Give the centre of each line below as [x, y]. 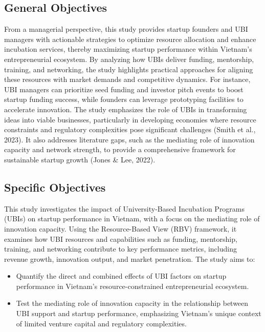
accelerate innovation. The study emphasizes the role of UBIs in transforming [126, 109]
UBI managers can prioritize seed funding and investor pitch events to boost [124, 89]
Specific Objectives [55, 187]
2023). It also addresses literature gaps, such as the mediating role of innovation [129, 139]
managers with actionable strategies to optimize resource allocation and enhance [130, 39]
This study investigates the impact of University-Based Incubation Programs [125, 208]
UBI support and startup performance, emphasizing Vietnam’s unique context [139, 313]
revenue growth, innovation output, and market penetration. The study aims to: [130, 258]
